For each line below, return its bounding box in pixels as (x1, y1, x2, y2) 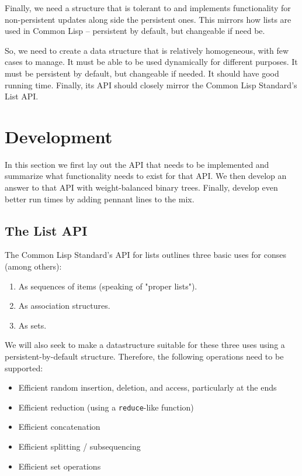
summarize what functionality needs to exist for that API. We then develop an (5, 170, 287, 182)
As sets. (18, 319, 47, 331)
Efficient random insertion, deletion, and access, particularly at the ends (18, 381, 277, 394)
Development (5, 124, 113, 148)
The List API (5, 221, 88, 239)
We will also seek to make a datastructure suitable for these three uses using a (5, 339, 285, 351)
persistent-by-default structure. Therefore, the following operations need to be (5, 350, 284, 363)
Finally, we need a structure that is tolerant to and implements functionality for (5, 2, 291, 13)
